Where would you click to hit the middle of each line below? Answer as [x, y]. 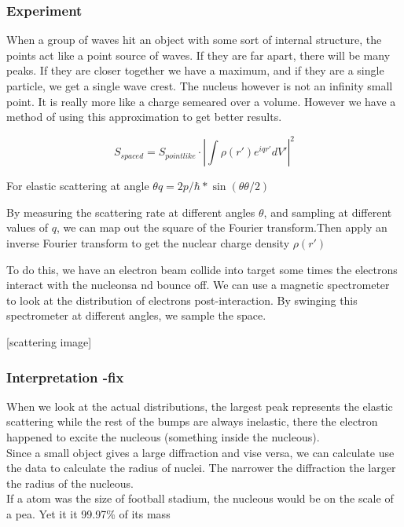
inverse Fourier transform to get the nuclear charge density [148, 243]
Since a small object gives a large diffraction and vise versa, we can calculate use [200, 452]
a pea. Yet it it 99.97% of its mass [88, 514]
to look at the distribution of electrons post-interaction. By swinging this [182, 300]
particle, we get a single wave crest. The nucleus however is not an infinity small [200, 86]
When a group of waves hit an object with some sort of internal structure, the [194, 40]
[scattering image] [49, 342]
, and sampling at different [328, 212]
